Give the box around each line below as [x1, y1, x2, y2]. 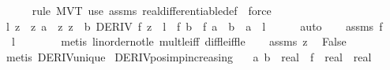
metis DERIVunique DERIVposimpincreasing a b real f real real [6, 48, 372, 64]
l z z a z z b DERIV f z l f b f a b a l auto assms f [6, 17, 383, 34]
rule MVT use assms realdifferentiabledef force [32, 2, 272, 18]
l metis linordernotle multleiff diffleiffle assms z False [11, 33, 347, 50]
